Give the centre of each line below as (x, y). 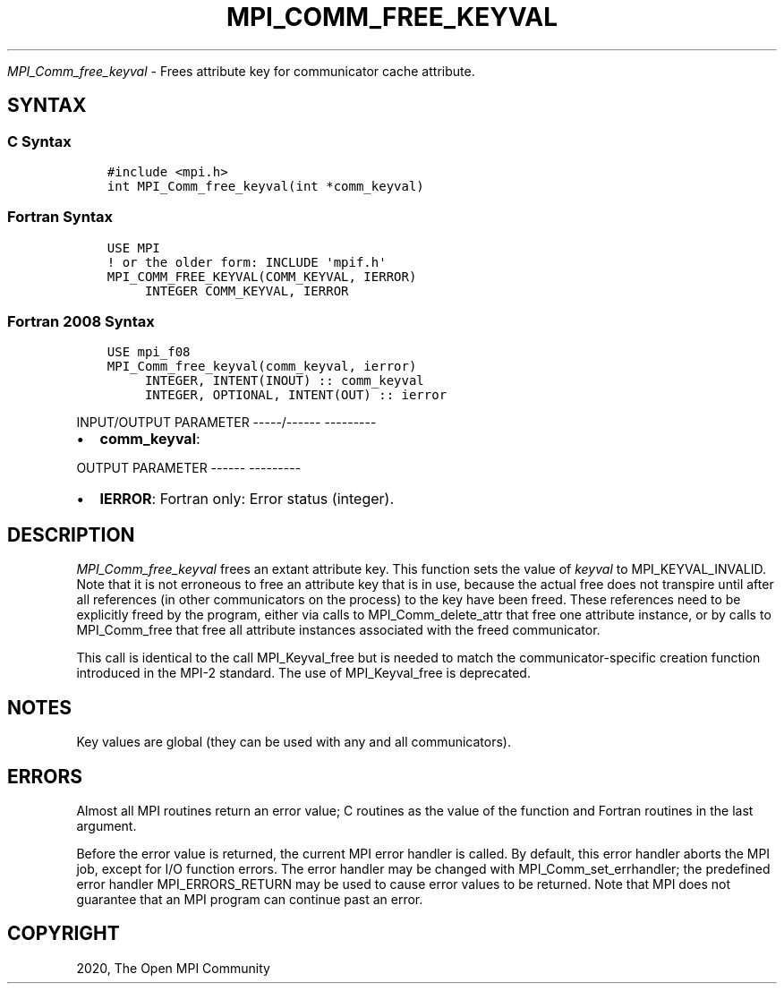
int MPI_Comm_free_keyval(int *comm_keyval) (265, 186)
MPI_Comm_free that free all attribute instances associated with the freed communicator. (338, 630)
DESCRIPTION (71, 534)
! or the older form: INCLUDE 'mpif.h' (247, 262)
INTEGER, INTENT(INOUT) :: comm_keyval (284, 381)
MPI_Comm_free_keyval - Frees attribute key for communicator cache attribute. (241, 71)
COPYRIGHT (64, 934)
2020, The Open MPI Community (173, 968)
